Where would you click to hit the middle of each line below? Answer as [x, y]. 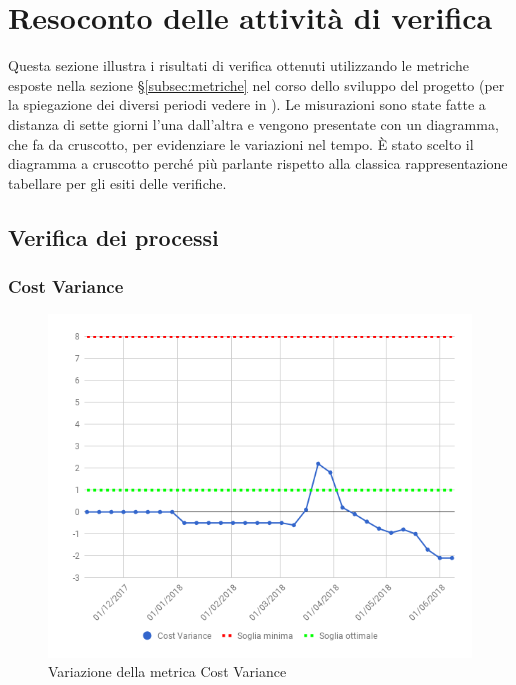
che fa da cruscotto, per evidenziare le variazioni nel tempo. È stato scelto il [241, 143]
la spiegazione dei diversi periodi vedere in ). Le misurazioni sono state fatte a [247, 104]
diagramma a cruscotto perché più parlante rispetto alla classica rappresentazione [258, 163]
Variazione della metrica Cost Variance [167, 671]
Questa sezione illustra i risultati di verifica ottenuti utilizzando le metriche [238, 65]
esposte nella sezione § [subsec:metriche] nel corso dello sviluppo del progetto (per [256, 84]
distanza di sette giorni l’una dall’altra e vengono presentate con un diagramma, [253, 123]
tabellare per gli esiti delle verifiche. [117, 182]
